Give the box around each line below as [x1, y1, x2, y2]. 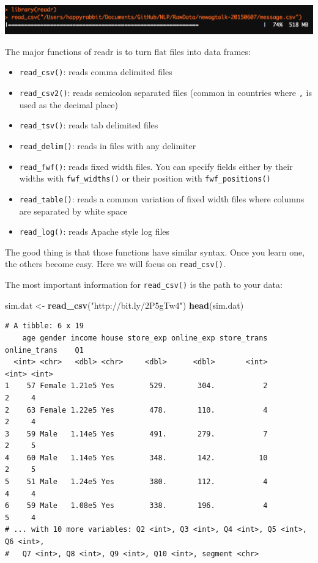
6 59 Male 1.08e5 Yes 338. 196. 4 [5, 501, 268, 510]
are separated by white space [19, 204, 128, 217]
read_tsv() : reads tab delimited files [19, 119, 158, 131]
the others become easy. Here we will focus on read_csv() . [5, 257, 226, 270]
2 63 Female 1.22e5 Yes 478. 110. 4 [5, 405, 268, 414]
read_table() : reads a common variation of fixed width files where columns [19, 192, 305, 205]
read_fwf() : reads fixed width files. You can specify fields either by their [19, 160, 293, 172]
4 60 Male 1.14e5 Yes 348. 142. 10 [5, 453, 268, 462]
